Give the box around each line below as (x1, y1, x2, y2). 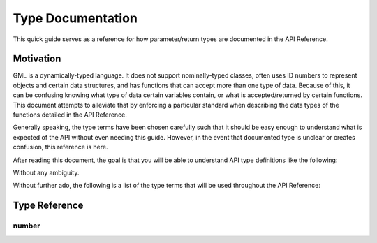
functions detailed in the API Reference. (13, 110, 127, 119)
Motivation (13, 53, 61, 65)
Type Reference (13, 200, 84, 212)
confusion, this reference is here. (13, 143, 108, 152)
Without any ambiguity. (13, 168, 80, 177)
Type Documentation (13, 10, 138, 26)
